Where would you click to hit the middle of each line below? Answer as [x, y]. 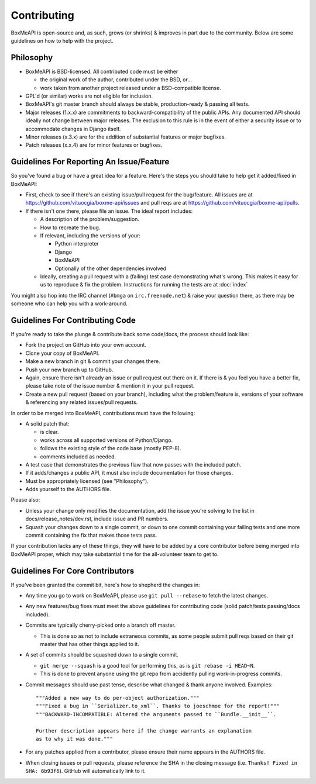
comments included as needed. [78, 457]
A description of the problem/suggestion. [90, 219]
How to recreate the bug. [70, 227]
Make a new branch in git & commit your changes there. [93, 361]
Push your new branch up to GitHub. [69, 369]
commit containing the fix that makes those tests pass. [91, 536]
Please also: [25, 500]
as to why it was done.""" [75, 739]
